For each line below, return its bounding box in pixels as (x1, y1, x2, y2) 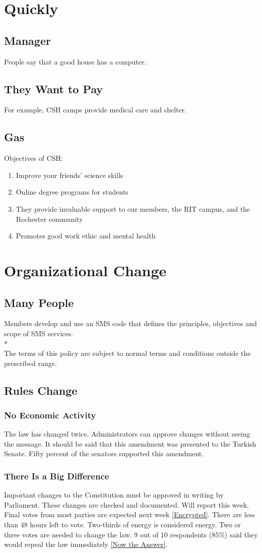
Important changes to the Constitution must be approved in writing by (4, 489, 224, 500)
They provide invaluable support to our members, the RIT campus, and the (16, 203, 250, 214)
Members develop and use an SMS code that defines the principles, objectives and (4, 318, 257, 329)
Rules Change (4, 382, 78, 398)
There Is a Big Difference (4, 469, 109, 482)
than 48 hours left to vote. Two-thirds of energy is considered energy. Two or (4, 519, 241, 530)
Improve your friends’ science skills (16, 169, 123, 180)
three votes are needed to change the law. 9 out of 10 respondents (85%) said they (4, 529, 258, 539)
